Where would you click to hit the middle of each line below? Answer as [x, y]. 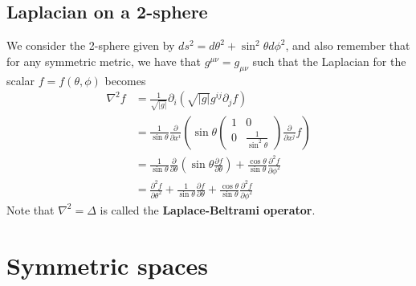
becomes [125, 80]
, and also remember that [348, 45]
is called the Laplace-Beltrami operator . [208, 209]
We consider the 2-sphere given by [91, 45]
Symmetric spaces [108, 265]
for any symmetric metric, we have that [104, 61]
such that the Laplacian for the [329, 61]
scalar [21, 80]
